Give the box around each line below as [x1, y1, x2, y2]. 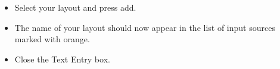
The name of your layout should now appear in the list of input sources [14, 21, 275, 33]
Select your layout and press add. [14, 1, 136, 13]
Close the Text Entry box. [14, 52, 110, 65]
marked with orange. [14, 33, 90, 45]
